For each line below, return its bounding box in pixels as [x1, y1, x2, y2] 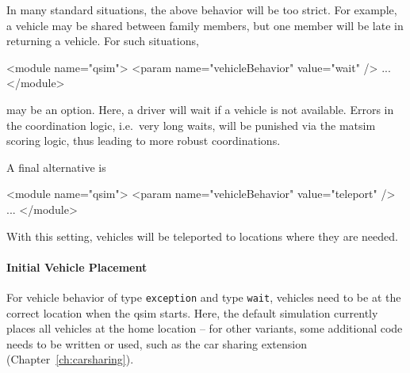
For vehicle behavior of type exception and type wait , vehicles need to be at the [6, 288, 401, 305]
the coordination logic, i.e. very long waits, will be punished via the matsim [6, 116, 376, 133]
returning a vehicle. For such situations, [6, 32, 199, 49]
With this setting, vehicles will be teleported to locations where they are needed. [6, 227, 398, 244]
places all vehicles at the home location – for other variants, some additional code [6, 320, 403, 337]
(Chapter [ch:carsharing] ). [6, 351, 134, 367]
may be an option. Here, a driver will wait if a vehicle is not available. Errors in [6, 101, 394, 117]
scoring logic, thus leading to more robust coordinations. [6, 132, 281, 149]
